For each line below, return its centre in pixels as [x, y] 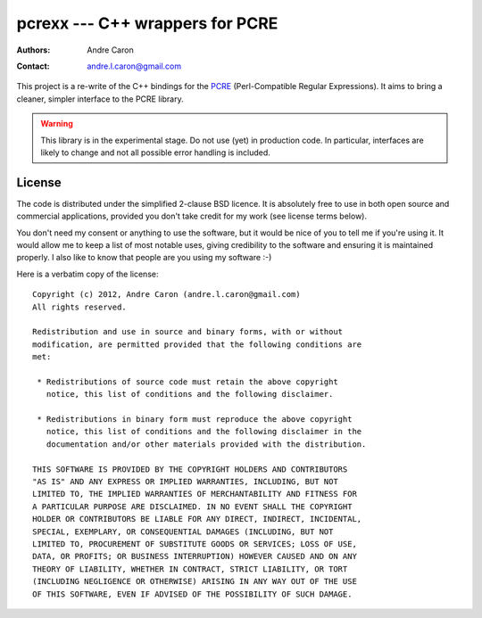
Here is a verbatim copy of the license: [87, 274]
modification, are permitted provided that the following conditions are [197, 344]
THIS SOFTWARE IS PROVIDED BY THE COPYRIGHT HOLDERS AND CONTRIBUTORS [190, 469]
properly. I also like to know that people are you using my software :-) [144, 258]
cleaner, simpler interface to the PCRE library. [100, 99]
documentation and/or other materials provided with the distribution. [206, 444]
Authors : [33, 50]
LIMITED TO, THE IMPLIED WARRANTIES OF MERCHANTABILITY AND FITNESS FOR [195, 494]
